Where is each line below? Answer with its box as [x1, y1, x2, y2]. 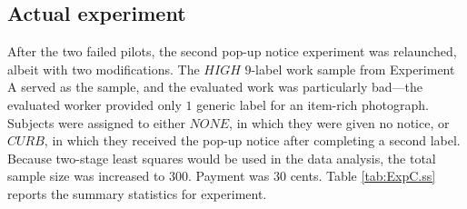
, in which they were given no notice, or [229, 113, 450, 132]
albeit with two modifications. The [7, 59, 200, 78]
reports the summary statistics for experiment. [7, 184, 267, 203]
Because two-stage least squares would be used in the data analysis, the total [7, 148, 436, 167]
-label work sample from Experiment [251, 59, 455, 78]
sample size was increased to [7, 166, 165, 185]
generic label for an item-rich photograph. [196, 95, 429, 114]
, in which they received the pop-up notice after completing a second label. [44, 131, 461, 150]
